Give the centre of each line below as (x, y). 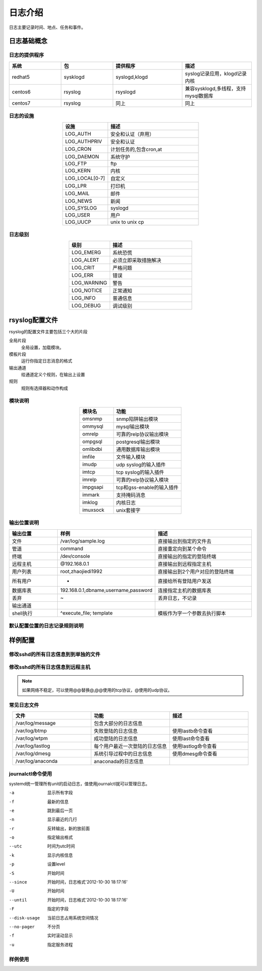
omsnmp (92, 418)
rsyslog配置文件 (33, 320)
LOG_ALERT (85, 260)
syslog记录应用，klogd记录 (216, 73)
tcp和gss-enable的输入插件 (147, 487)
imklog (90, 502)
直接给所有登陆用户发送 (185, 581)
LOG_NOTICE (87, 290)
